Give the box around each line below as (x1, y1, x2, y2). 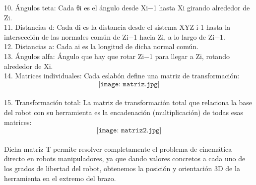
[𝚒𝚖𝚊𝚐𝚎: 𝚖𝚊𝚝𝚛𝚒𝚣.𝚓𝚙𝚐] (98, 80, 160, 88)
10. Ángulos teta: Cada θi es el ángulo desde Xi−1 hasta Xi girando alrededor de (4, 2, 250, 12)
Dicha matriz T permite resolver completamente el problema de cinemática (4, 143, 232, 154)
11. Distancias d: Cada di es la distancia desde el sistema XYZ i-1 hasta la (4, 22, 231, 32)
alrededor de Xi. (4, 61, 53, 71)
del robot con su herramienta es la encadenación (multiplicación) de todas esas (4, 107, 243, 117)
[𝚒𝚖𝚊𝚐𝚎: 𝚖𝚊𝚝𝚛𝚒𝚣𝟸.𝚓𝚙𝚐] (96, 127, 162, 134)
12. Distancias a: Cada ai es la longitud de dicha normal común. (4, 41, 199, 52)
